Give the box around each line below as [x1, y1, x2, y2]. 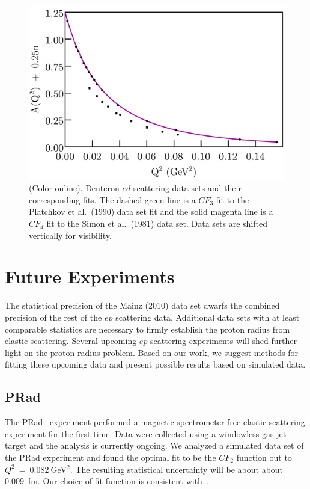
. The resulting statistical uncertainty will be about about [70, 463, 284, 475]
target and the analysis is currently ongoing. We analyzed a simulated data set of [5, 439, 304, 452]
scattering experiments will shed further [150, 334, 297, 347]
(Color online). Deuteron [29, 182, 120, 194]
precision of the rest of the [5, 310, 102, 323]
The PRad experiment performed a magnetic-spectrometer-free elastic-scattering [5, 416, 305, 428]
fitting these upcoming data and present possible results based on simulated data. [5, 358, 306, 371]
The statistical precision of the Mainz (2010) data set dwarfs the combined [5, 299, 280, 312]
